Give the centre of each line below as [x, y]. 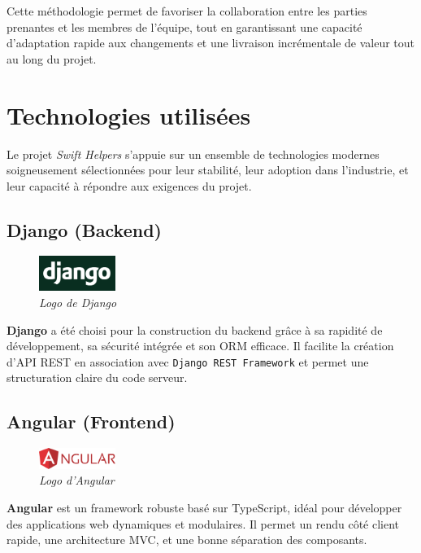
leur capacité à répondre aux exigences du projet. [129, 185]
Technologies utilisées [129, 114]
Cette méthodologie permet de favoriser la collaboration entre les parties [187, 11]
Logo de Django [78, 302]
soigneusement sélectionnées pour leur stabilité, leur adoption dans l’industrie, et [208, 170]
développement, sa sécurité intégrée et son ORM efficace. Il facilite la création [200, 346]
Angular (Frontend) [91, 421]
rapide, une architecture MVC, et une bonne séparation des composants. [187, 540]
